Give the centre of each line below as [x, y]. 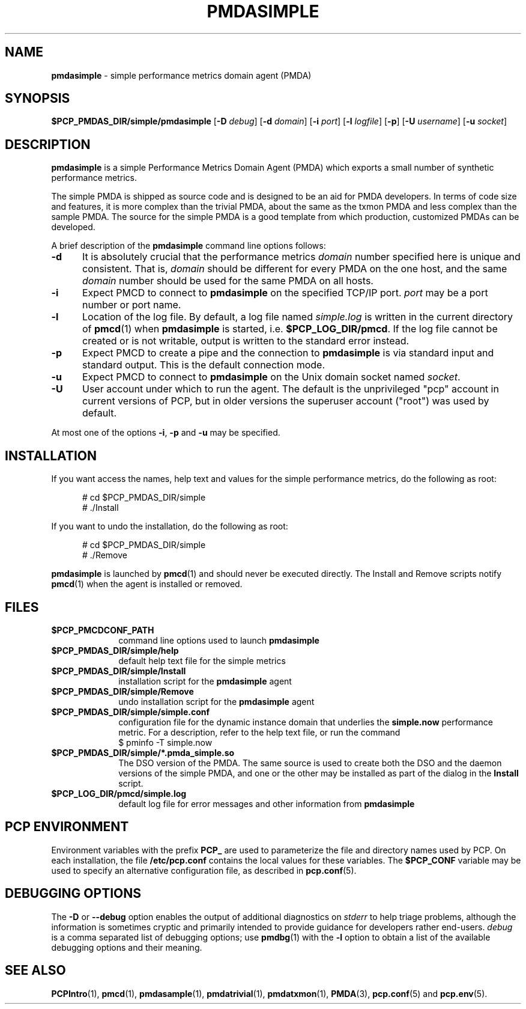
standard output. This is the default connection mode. [204, 365]
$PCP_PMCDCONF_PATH [103, 630]
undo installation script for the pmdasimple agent [216, 701]
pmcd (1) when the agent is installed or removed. [147, 584]
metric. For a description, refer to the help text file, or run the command [259, 732]
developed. [73, 227]
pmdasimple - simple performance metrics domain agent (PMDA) [181, 75]
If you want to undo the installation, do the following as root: [170, 526]
